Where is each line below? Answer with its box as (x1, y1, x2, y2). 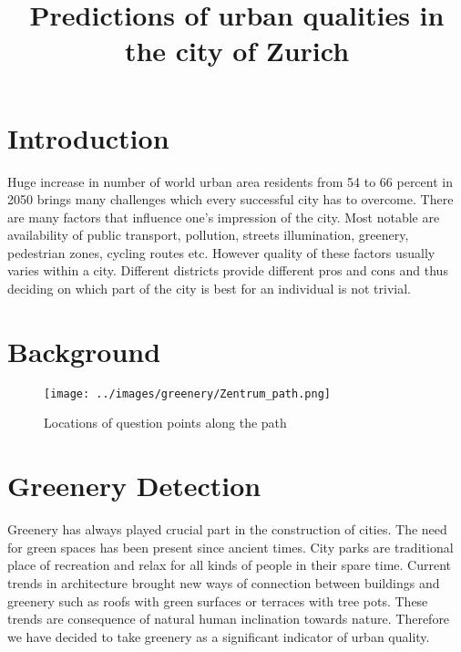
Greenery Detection (7, 467, 261, 504)
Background (7, 332, 161, 369)
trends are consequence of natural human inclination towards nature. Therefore (7, 609, 450, 628)
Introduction (7, 119, 169, 156)
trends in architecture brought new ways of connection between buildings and (7, 573, 440, 592)
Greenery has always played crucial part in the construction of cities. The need (7, 520, 447, 539)
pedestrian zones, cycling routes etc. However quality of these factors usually (7, 243, 435, 262)
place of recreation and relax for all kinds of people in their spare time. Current (7, 555, 451, 574)
